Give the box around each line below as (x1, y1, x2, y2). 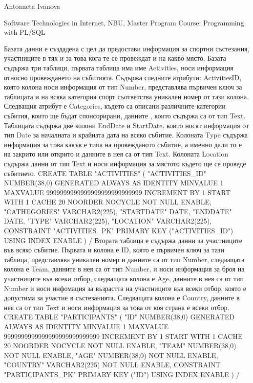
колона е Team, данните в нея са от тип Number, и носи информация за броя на (4, 264, 245, 274)
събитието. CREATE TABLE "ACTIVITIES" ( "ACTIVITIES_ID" (4, 168, 207, 178)
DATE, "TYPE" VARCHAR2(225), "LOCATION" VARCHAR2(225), (4, 216, 212, 226)
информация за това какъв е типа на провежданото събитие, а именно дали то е (4, 139, 242, 149)
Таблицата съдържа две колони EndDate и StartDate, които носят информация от (4, 120, 249, 130)
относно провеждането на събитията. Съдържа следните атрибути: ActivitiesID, (4, 72, 242, 82)
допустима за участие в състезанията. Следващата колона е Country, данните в (4, 293, 240, 303)
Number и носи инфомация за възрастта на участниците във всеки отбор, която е (4, 283, 246, 293)
